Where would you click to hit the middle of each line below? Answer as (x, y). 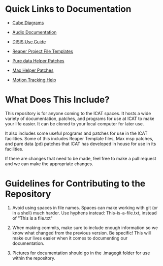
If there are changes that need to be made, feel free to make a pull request (81, 158)
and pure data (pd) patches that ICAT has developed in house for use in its (81, 144)
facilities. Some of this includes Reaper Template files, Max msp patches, (79, 138)
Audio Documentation (34, 32)
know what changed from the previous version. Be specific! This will (81, 233)
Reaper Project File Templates (43, 51)
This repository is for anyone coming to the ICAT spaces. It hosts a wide (78, 113)
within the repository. (34, 258)
